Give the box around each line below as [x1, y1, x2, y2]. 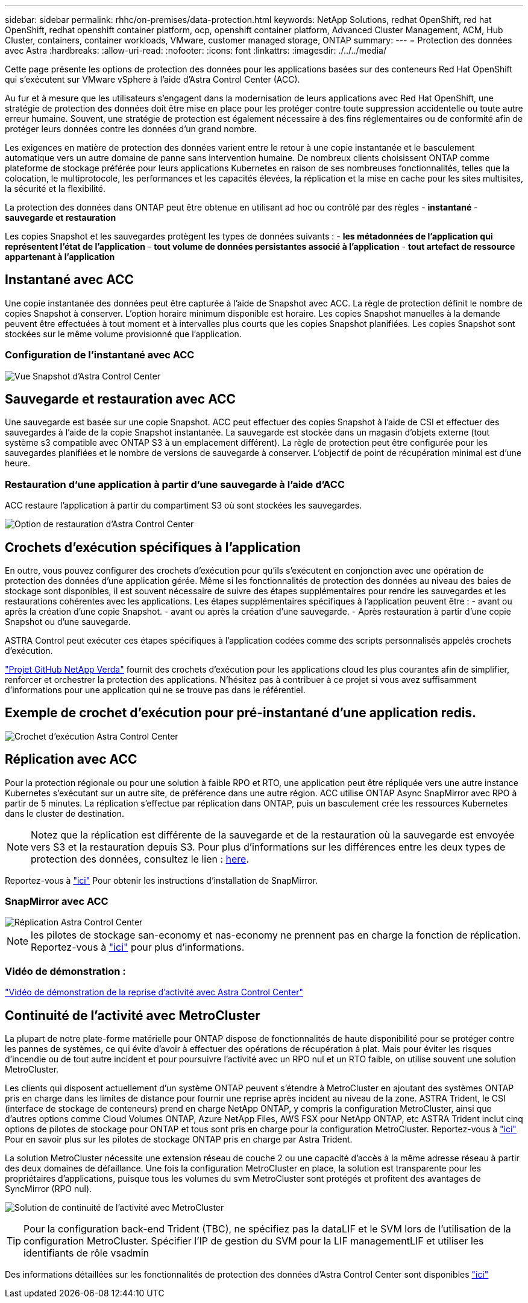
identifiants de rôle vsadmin [24, 1247, 149, 1260]
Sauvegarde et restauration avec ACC [5, 392, 236, 407]
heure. [5, 458, 30, 469]
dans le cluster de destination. [5, 808, 124, 819]
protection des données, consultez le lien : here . [31, 852, 250, 865]
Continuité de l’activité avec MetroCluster [5, 1007, 260, 1023]
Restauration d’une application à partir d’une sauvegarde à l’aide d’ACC [5, 478, 345, 490]
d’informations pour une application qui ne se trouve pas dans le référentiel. [5, 685, 306, 696]
